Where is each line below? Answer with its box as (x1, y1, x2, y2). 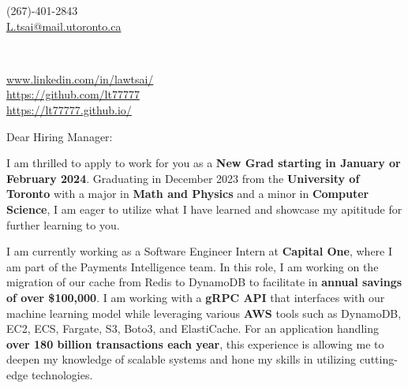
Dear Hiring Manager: (6, 128, 113, 144)
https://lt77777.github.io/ (6, 101, 132, 118)
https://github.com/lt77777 (6, 86, 140, 103)
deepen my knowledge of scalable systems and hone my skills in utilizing (6, 351, 356, 367)
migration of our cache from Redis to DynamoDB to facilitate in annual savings (6, 274, 402, 290)
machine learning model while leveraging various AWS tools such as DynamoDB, (6, 304, 402, 321)
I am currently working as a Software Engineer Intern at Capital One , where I (6, 243, 393, 259)
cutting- (359, 351, 398, 367)
